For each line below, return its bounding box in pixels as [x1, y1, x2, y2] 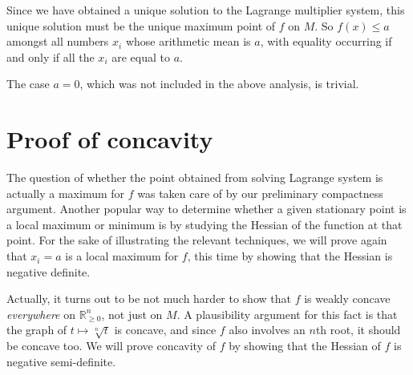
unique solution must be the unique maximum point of [6, 17, 276, 34]
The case [6, 75, 50, 92]
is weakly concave [304, 290, 391, 307]
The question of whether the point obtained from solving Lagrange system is [6, 169, 383, 186]
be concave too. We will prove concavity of [6, 337, 216, 354]
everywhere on [6, 305, 76, 322]
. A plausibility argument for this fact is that [176, 305, 398, 322]
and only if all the [6, 48, 95, 65]
